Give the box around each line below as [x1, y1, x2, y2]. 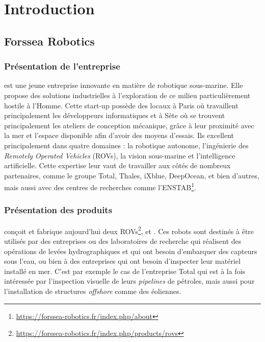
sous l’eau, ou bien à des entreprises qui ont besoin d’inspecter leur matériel [4, 256, 241, 266]
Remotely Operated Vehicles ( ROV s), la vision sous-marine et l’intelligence [4, 150, 235, 161]
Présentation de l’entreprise [4, 60, 120, 73]
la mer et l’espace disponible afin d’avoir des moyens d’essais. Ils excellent [4, 130, 234, 141]
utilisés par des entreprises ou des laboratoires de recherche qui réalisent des [4, 236, 242, 246]
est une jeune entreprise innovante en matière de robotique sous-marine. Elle [4, 80, 243, 90]
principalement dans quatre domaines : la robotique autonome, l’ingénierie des [4, 140, 249, 150]
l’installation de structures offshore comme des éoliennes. [4, 286, 181, 296]
